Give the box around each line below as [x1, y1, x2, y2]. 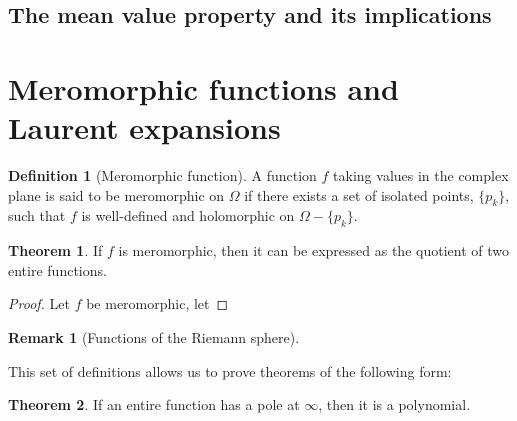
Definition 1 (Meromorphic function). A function [8, 165, 317, 186]
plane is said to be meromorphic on [8, 184, 225, 205]
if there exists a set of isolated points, [244, 184, 474, 205]
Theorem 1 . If [8, 240, 103, 261]
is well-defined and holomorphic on [81, 205, 295, 226]
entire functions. [8, 259, 107, 280]
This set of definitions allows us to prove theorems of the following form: [8, 360, 452, 381]
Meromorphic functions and [8, 67, 399, 108]
